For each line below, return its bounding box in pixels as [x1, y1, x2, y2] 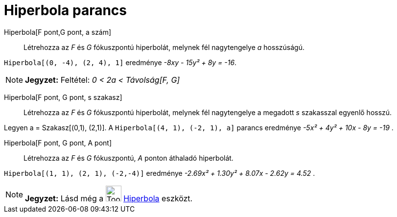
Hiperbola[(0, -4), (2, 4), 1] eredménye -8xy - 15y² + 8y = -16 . [4, 58, 237, 67]
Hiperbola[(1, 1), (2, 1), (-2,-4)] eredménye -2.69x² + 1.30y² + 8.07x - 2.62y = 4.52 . [4, 169, 315, 177]
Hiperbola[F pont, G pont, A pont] [4, 138, 112, 147]
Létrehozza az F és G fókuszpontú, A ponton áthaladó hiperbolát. [23, 153, 234, 162]
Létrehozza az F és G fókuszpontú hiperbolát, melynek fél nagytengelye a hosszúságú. [23, 43, 304, 51]
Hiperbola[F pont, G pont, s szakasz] [4, 93, 122, 101]
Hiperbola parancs [4, 2, 127, 19]
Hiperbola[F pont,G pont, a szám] [4, 27, 112, 36]
